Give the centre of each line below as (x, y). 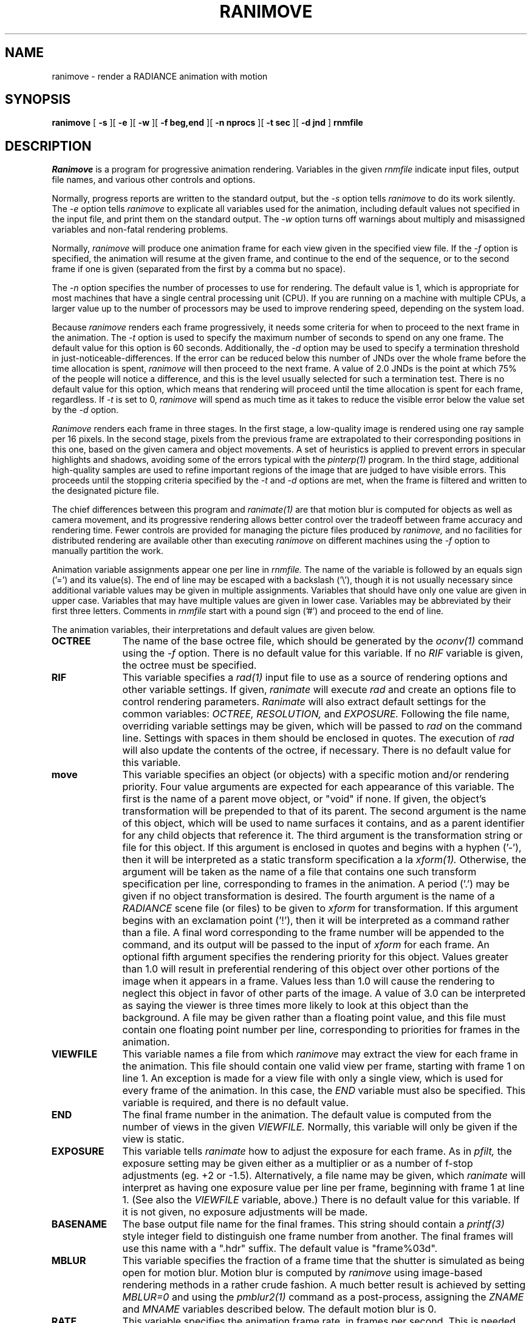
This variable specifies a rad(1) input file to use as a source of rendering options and (315, 678)
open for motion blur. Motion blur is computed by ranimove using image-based (302, 1273)
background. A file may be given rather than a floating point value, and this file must (314, 1018)
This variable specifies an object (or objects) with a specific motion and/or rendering (316, 775)
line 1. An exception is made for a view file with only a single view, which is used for (313, 1079)
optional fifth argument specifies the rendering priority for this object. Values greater (315, 957)
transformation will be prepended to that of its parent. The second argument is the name (324, 811)
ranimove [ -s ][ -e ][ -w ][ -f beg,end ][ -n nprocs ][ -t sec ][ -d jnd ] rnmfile (207, 123)
